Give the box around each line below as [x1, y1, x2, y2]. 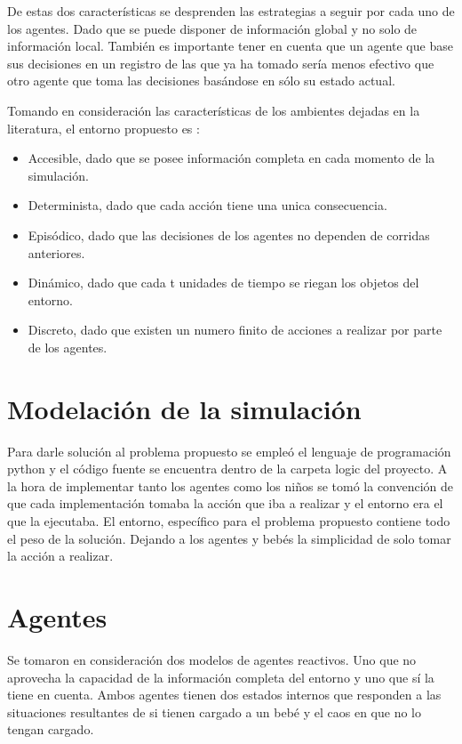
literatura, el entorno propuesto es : [7, 118, 200, 137]
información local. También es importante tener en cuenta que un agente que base [7, 36, 453, 55]
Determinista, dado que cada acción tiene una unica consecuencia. [28, 196, 387, 214]
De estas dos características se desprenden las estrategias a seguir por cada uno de [7, 2, 455, 20]
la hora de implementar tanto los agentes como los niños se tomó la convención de [7, 476, 454, 495]
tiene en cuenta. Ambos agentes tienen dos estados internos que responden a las [7, 685, 442, 704]
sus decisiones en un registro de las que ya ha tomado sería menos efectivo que [7, 53, 434, 72]
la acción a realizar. [7, 546, 114, 565]
